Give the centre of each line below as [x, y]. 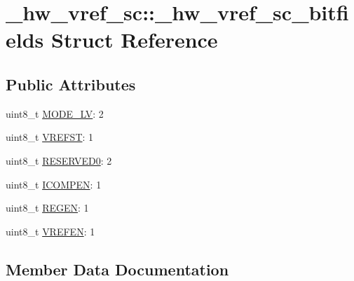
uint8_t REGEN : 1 [47, 208]
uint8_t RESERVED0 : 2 [59, 160]
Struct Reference [135, 40]
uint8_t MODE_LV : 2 [55, 113]
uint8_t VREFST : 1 [50, 137]
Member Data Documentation [117, 269]
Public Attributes [71, 84]
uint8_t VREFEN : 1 [50, 231]
